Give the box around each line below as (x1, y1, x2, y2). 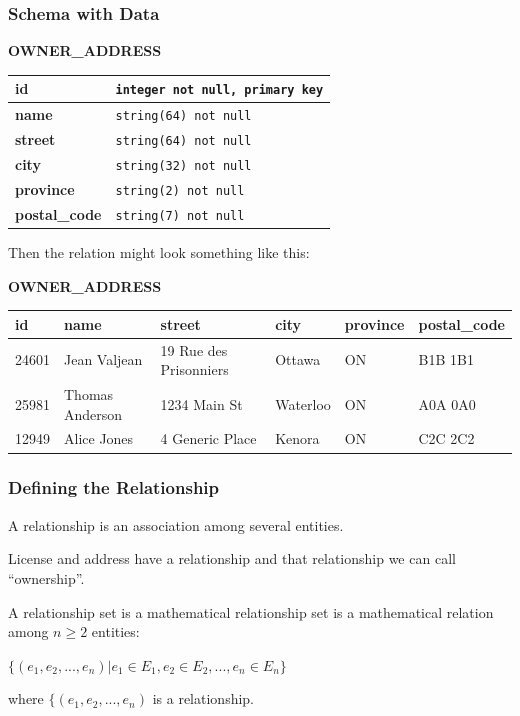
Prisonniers (160, 359, 229, 380)
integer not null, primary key (115, 83, 324, 98)
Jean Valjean (64, 349, 143, 370)
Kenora (275, 428, 320, 449)
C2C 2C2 (418, 428, 475, 449)
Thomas (64, 383, 114, 404)
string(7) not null (115, 208, 245, 223)
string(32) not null (115, 159, 252, 174)
